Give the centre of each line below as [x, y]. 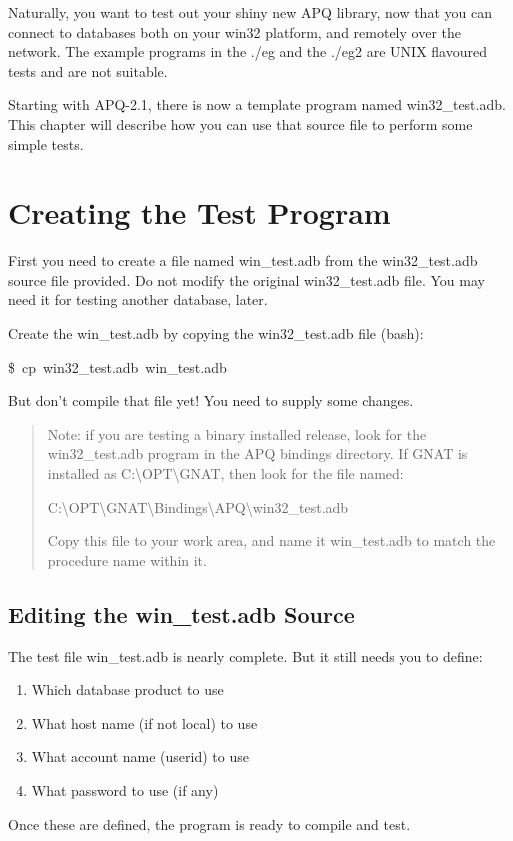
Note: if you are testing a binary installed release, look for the [237, 433]
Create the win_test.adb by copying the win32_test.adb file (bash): [216, 333]
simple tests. [46, 143]
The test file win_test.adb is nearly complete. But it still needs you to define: [245, 655]
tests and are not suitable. [88, 70]
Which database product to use [127, 689]
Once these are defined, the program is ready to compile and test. [209, 823]
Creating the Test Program [199, 212]
